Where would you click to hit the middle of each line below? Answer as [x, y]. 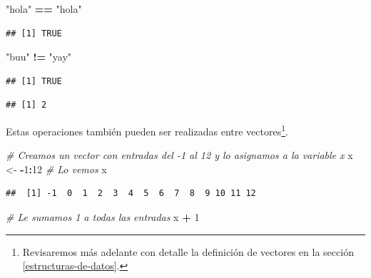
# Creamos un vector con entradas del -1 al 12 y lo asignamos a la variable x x [179, 155]
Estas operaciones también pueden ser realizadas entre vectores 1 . [147, 130]
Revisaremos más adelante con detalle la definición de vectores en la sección [188, 251]
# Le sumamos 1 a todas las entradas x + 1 [103, 217]
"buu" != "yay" [39, 57]
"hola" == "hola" [44, 9]
